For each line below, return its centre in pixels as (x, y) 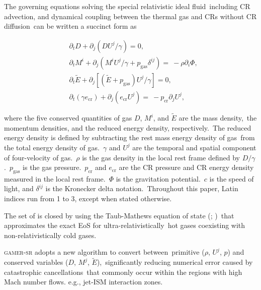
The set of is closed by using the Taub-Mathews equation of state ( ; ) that (119, 215)
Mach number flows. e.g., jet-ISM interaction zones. (83, 282)
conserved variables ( (36, 262)
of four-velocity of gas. (38, 157)
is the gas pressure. (52, 167)
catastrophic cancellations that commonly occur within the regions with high (123, 272)
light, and (19, 188)
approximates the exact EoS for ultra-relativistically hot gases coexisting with (125, 225)
